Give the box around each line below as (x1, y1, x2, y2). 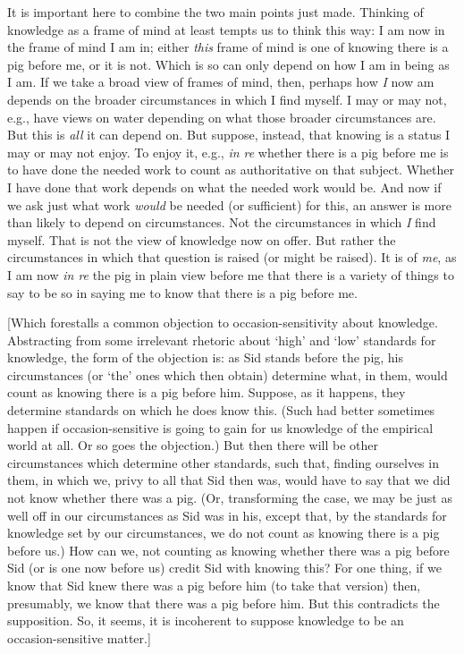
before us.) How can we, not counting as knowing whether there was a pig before (7, 540, 450, 559)
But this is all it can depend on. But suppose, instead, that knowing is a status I (7, 125, 451, 144)
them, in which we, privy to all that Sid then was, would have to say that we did (7, 471, 451, 489)
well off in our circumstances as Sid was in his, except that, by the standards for (7, 505, 447, 524)
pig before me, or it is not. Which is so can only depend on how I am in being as (7, 55, 450, 73)
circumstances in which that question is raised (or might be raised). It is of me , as (7, 248, 457, 267)
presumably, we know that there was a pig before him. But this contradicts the (7, 593, 440, 612)
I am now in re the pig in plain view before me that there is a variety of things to (7, 265, 454, 284)
